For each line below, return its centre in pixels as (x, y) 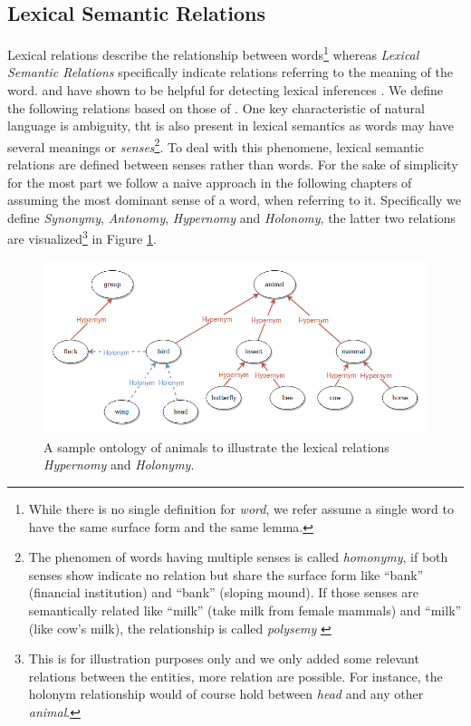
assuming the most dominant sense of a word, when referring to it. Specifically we (235, 200)
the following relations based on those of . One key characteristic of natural (216, 107)
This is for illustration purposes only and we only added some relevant (224, 658)
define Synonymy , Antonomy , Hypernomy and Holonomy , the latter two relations (232, 217)
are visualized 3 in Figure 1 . (82, 237)
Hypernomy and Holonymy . (119, 465)
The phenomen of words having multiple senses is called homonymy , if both (238, 557)
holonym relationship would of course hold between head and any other (226, 694)
